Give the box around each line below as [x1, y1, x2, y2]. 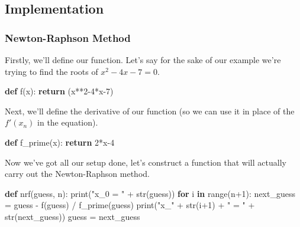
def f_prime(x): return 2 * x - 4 [5, 136, 115, 148]
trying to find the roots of [5, 65, 98, 77]
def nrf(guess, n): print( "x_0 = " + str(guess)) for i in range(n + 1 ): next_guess [5, 187, 295, 199]
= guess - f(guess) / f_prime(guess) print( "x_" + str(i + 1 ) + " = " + [5, 199, 255, 211]
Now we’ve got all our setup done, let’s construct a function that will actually [5, 156, 286, 168]
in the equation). [37, 116, 98, 129]
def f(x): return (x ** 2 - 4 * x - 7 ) [5, 85, 114, 97]
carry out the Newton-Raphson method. [5, 167, 150, 180]
